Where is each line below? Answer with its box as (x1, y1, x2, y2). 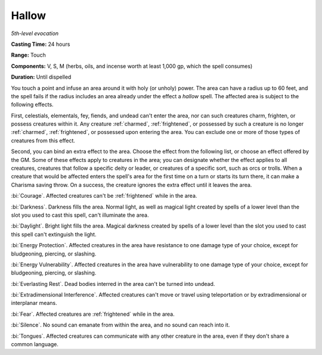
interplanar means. (11, 300, 58, 307)
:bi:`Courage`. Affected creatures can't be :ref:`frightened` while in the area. (11, 192, 197, 200)
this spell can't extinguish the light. (11, 231, 97, 238)
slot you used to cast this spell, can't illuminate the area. (11, 211, 149, 219)
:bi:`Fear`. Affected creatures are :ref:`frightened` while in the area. (11, 310, 175, 317)
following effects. (11, 101, 54, 108)
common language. (11, 341, 59, 348)
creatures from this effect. (11, 137, 76, 144)
